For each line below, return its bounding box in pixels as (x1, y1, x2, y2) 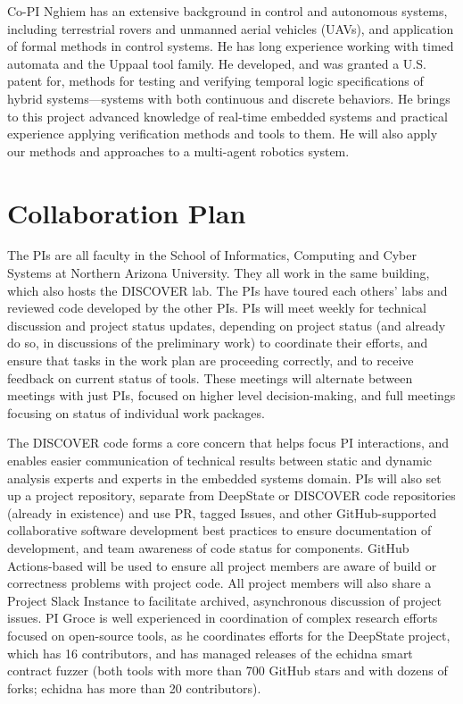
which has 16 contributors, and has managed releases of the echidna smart (7, 643, 413, 662)
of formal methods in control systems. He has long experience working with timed (7, 37, 454, 55)
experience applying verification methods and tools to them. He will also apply (7, 124, 438, 143)
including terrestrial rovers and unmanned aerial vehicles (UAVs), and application (7, 19, 454, 38)
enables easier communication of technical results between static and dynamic (7, 451, 433, 469)
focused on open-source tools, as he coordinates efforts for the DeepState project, (7, 625, 451, 644)
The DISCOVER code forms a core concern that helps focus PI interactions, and (7, 433, 450, 452)
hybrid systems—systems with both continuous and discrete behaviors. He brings (7, 88, 451, 107)
